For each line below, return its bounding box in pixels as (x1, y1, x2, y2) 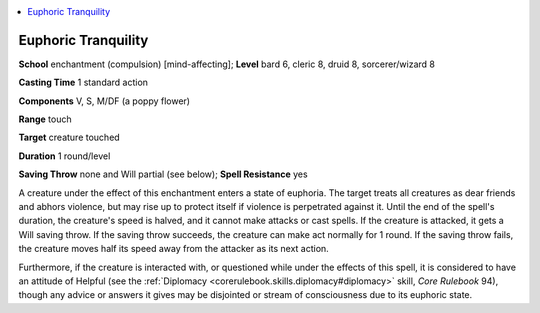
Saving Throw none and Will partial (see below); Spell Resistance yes (18, 168, 309, 180)
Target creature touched (18, 131, 120, 144)
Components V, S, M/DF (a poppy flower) (18, 95, 190, 107)
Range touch (18, 113, 72, 125)
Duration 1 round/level (18, 150, 111, 162)
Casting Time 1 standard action (18, 76, 149, 89)
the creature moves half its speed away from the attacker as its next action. (18, 243, 329, 255)
